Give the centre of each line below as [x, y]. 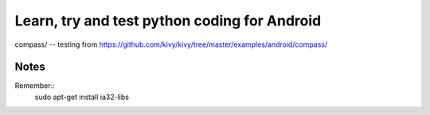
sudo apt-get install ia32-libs [82, 97]
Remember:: [35, 86]
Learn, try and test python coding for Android [168, 21]
